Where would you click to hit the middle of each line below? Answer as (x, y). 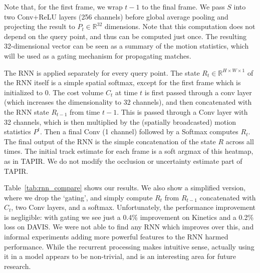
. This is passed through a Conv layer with (182, 111)
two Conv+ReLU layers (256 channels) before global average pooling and (116, 16)
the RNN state (27, 111)
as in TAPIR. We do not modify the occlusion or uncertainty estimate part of (123, 161)
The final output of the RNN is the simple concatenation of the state (110, 141)
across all (240, 141)
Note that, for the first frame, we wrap (63, 7)
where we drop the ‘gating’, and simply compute (78, 197)
